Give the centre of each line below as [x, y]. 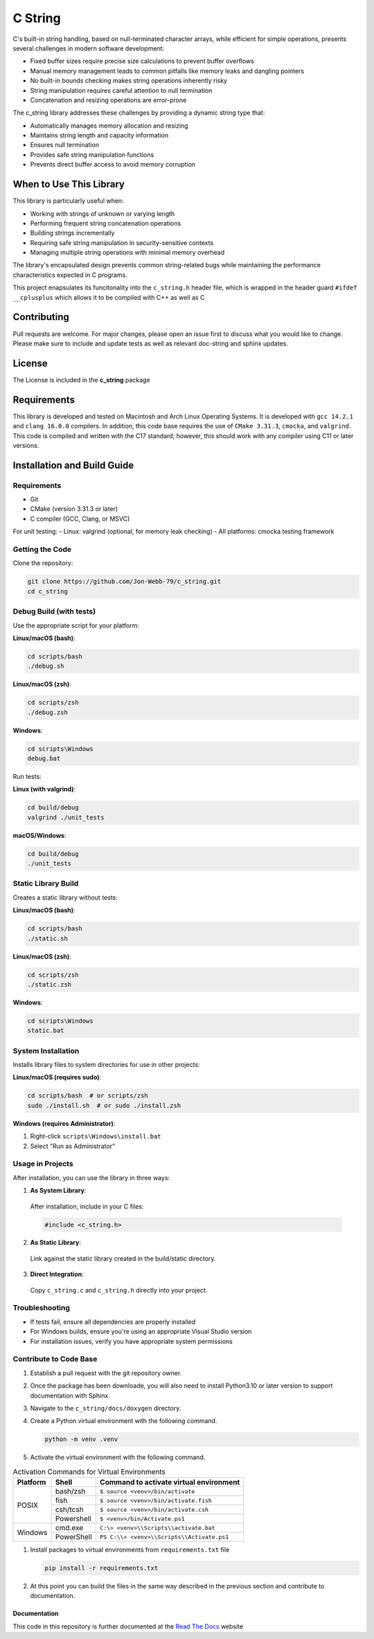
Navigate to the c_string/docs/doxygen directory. [106, 1408]
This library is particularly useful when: [68, 201]
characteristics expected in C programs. [70, 275]
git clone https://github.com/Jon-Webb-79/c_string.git [124, 582]
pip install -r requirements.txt [101, 1568]
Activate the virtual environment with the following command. [118, 1457]
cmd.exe [69, 1528]
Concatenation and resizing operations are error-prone [108, 100]
